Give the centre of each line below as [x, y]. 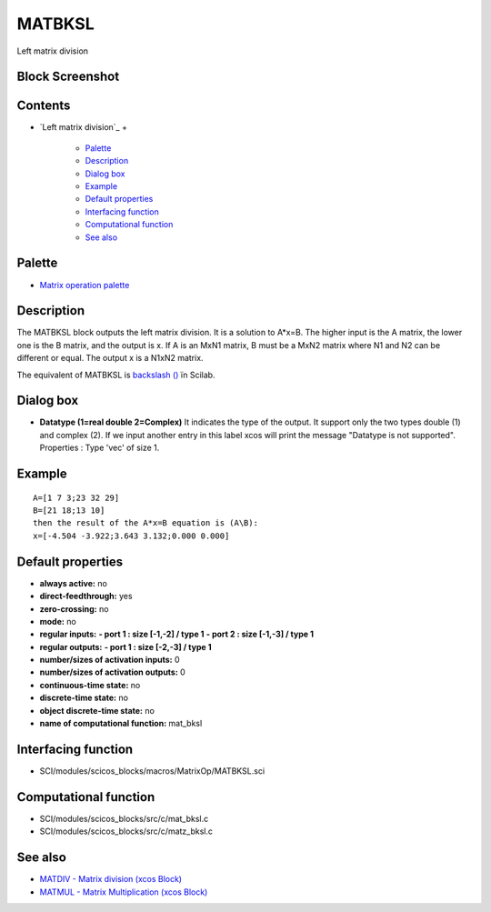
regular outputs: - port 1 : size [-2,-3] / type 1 [125, 646]
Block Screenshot [68, 77]
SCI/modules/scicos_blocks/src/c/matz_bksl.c [126, 831]
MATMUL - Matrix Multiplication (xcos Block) [124, 892]
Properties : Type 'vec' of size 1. [100, 448]
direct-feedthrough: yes [86, 596]
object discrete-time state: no [97, 710]
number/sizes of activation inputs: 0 [110, 660]
